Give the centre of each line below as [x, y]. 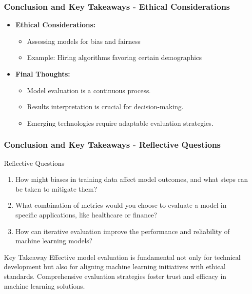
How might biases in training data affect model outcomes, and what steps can [132, 179]
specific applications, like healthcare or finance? [86, 214]
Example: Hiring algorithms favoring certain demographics [114, 57]
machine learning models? [54, 241]
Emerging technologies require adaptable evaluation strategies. [120, 123]
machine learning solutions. [45, 285]
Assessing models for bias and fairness [84, 41]
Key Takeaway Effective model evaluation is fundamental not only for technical [122, 257]
